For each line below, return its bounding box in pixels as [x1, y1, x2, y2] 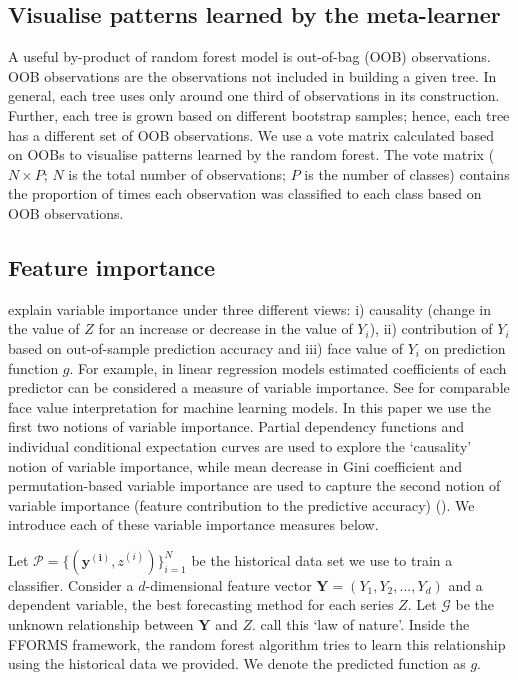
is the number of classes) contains [304, 163, 510, 184]
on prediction [424, 337, 506, 358]
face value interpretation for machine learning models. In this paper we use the [8, 396, 492, 417]
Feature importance [8, 251, 216, 282]
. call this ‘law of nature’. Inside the [251, 614, 470, 635]
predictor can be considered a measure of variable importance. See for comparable [8, 377, 510, 398]
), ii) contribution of [369, 318, 493, 339]
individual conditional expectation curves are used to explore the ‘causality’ [8, 435, 472, 456]
